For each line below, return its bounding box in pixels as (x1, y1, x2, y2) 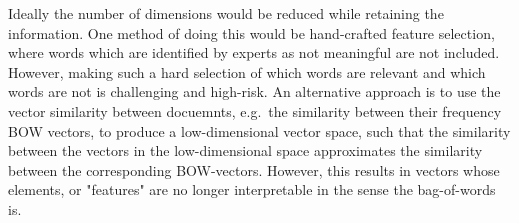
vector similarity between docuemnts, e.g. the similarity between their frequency (8, 100, 502, 121)
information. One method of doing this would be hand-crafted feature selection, (8, 22, 495, 43)
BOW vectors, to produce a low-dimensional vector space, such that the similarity (8, 120, 511, 141)
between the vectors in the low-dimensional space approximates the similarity (8, 140, 483, 161)
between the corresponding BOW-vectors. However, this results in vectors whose (8, 159, 500, 180)
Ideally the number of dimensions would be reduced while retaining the (8, 3, 444, 23)
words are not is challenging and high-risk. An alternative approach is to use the (8, 81, 501, 102)
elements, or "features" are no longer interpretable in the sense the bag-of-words (8, 179, 496, 200)
